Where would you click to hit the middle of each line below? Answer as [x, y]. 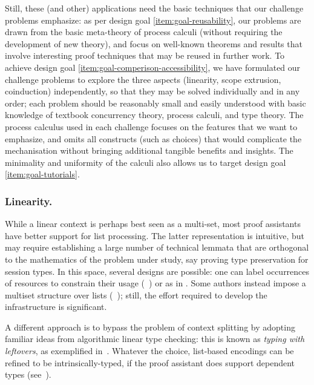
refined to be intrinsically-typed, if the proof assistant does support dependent [150, 362]
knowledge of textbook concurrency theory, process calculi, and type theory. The [154, 115]
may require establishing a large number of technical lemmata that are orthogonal [157, 247]
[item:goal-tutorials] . [42, 174]
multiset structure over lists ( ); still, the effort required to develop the [136, 295]
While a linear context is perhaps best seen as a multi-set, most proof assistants [153, 224]
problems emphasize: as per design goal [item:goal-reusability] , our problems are [153, 20]
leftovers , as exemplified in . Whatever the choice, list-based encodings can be [149, 351]
